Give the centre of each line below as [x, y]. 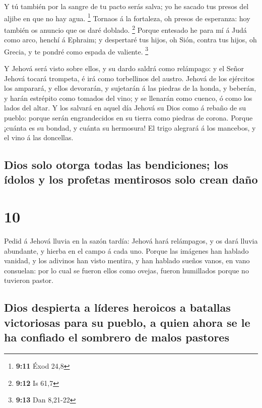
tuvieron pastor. [29, 280]
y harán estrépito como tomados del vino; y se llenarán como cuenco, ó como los [128, 98]
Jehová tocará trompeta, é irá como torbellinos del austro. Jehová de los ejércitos [129, 78]
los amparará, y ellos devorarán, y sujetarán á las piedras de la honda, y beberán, [130, 88]
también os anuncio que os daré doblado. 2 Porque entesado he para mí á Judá [125, 29]
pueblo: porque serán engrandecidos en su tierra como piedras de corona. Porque [128, 117]
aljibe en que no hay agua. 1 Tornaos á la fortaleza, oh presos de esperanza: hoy [127, 17]
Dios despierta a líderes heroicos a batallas [117, 307]
